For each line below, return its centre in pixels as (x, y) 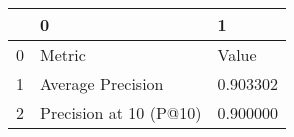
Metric (63, 54)
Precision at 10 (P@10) (121, 112)
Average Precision (102, 83)
